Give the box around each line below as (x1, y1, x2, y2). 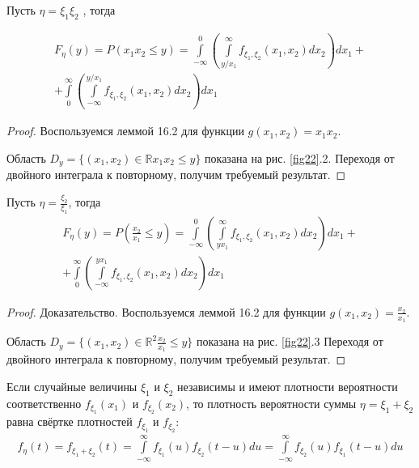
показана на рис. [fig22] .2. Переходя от (205, 149, 395, 166)
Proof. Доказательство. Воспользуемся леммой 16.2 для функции (6, 303, 326, 320)
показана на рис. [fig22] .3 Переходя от (197, 333, 383, 350)
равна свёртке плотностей (6, 413, 133, 430)
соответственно (6, 394, 82, 411)
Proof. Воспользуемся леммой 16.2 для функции (6, 122, 244, 139)
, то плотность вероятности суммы (186, 394, 357, 411)
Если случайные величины (6, 378, 138, 395)
